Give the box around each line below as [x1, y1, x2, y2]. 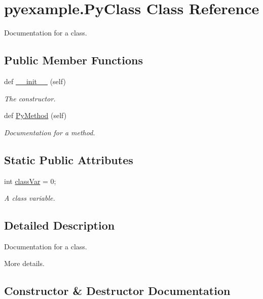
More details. [4, 258, 45, 269]
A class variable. [4, 193, 55, 203]
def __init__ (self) [4, 76, 66, 86]
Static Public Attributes [4, 152, 133, 167]
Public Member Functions [4, 52, 143, 68]
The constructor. [4, 93, 56, 103]
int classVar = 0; [4, 175, 56, 186]
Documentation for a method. [4, 127, 95, 137]
